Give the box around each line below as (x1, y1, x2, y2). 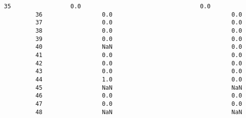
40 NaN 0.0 (35, 43, 242, 51)
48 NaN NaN (35, 108, 242, 116)
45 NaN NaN (35, 84, 242, 91)
